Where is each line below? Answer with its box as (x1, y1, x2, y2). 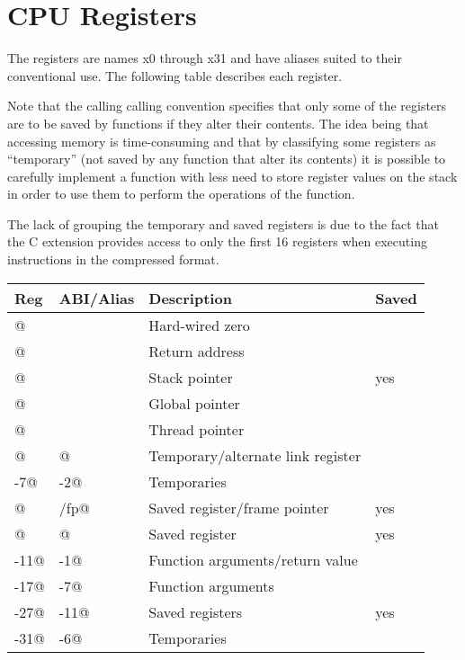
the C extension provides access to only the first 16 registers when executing (7, 232, 427, 251)
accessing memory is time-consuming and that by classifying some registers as (7, 131, 436, 150)
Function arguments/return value (148, 549, 358, 570)
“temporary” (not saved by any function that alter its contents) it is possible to (7, 149, 446, 168)
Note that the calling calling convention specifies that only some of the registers (7, 96, 447, 115)
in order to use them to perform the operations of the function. (7, 184, 355, 203)
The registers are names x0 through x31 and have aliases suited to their (7, 49, 402, 67)
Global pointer (148, 392, 240, 414)
